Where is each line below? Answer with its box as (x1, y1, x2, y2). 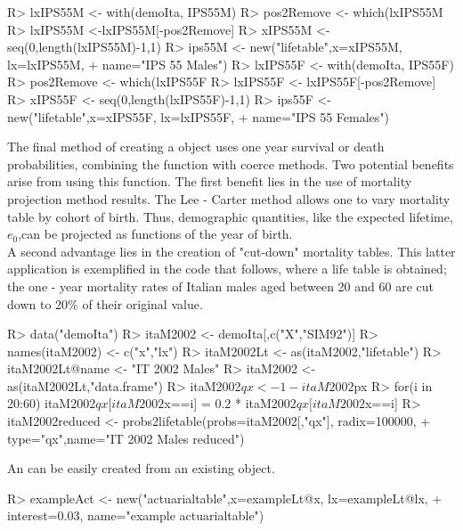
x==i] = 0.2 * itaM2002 (164, 394, 296, 413)
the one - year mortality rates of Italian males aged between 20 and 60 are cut (7, 276, 434, 295)
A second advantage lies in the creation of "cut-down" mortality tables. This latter (7, 241, 456, 260)
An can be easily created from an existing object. (7, 459, 275, 478)
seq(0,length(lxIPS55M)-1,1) (7, 37, 161, 56)
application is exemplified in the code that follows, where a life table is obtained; (7, 259, 447, 278)
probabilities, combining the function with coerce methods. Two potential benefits (7, 154, 454, 173)
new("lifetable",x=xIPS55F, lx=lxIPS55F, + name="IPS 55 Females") (7, 107, 390, 126)
